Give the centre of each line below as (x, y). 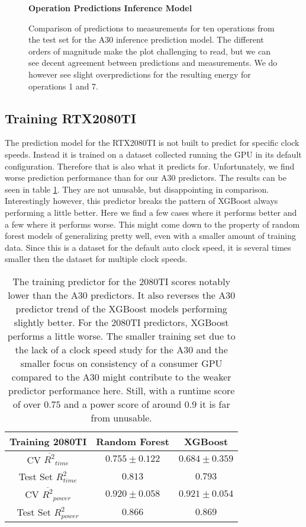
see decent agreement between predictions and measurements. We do (153, 63)
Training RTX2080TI (71, 118)
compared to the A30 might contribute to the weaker (121, 376)
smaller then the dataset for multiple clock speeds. (96, 259)
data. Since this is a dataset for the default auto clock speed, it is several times (148, 247)
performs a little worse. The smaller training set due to (121, 336)
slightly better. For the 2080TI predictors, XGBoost (121, 322)
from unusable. (121, 417)
